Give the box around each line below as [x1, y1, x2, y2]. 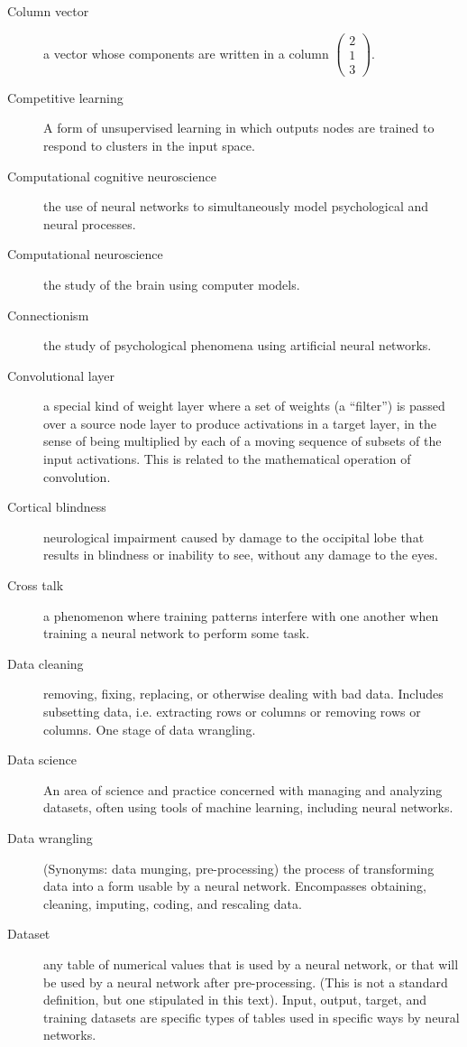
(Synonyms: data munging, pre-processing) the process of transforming [43, 858, 435, 877]
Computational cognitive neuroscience [7, 166, 216, 185]
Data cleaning [7, 653, 84, 672]
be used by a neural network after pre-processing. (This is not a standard [43, 972, 448, 991]
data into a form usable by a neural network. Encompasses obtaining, [43, 876, 426, 895]
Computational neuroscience [7, 245, 163, 264]
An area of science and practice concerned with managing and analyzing [43, 780, 443, 799]
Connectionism [7, 305, 89, 324]
